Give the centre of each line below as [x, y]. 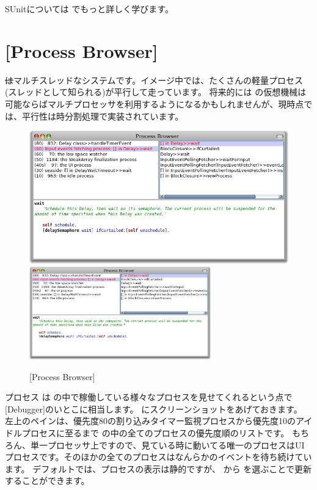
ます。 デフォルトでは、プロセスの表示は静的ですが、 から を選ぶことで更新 [158, 468]
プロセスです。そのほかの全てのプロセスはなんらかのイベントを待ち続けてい [158, 457]
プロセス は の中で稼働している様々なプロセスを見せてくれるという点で [149, 397]
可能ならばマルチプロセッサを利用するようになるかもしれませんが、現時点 [155, 103]
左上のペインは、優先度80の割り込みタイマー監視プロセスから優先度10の [150, 421]
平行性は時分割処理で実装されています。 [103, 116]
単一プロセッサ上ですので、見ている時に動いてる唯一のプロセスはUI [167, 445]
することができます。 [47, 481]
